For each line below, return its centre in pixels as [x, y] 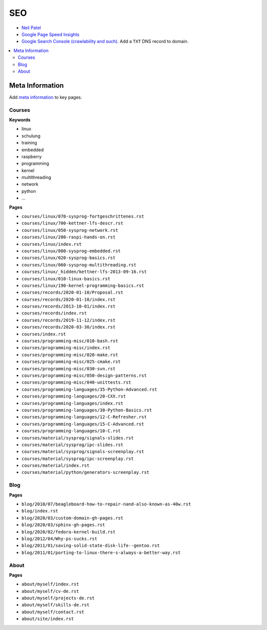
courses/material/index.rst [56, 466]
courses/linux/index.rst [51, 244]
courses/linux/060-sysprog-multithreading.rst [79, 265]
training [29, 143]
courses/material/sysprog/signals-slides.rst [78, 438]
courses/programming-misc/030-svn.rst [68, 369]
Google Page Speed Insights [50, 34]
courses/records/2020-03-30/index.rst [68, 327]
